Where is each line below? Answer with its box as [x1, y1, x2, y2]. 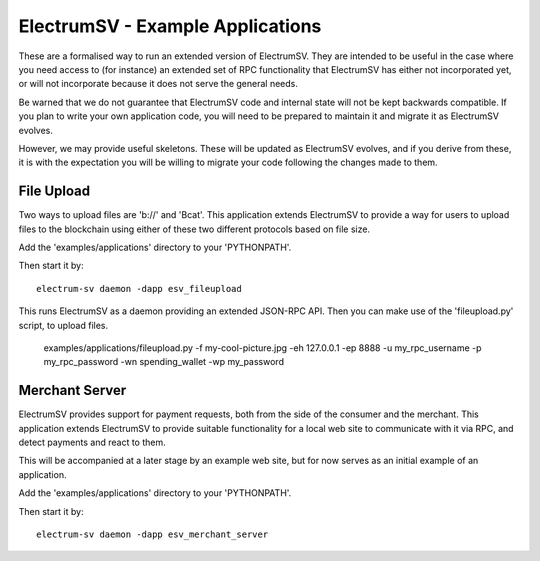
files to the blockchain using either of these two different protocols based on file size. [18, 223, 370, 235]
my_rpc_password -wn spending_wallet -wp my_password [43, 356, 285, 368]
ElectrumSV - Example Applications [18, 15, 322, 37]
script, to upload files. [18, 319, 109, 331]
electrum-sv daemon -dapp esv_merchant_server [36, 528, 269, 540]
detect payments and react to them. [18, 436, 167, 448]
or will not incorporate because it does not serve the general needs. [18, 78, 299, 90]
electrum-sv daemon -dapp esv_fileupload [36, 283, 242, 294]
